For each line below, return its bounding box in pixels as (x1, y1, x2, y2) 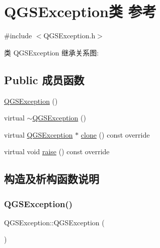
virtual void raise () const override (4, 146, 110, 157)
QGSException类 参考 (4, 1, 156, 22)
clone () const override (81, 129, 150, 140)
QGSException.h (43, 30, 96, 41)
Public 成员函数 (4, 72, 85, 87)
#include (4, 30, 32, 41)
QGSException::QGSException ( (4, 217, 105, 227)
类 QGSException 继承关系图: (4, 47, 99, 57)
